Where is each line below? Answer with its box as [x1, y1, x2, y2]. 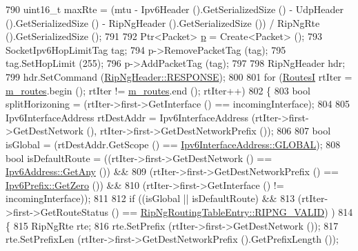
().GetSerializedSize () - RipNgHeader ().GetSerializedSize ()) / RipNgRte [6, 15, 320, 30]
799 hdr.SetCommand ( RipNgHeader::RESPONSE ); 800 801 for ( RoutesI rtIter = [6, 69, 352, 83]
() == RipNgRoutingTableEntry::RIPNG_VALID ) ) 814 [111, 204, 353, 219]
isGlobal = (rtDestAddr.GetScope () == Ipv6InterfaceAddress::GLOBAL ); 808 [6, 137, 341, 151]
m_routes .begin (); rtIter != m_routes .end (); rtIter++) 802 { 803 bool [6, 83, 310, 97]
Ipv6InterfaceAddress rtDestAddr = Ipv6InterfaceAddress [6, 110, 248, 124]
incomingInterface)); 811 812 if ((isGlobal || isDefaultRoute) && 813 [6, 191, 295, 205]
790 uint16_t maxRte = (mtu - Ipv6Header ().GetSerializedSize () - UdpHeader [6, 2, 344, 16]
